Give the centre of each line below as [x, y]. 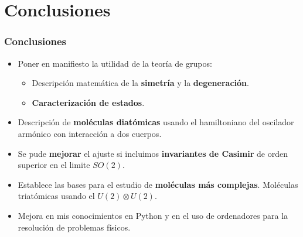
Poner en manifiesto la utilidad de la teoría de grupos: [115, 63]
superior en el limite [54, 165]
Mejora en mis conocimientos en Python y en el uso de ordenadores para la [153, 215]
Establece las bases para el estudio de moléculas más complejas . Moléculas [158, 184]
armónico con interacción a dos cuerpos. [90, 133]
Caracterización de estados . [88, 102]
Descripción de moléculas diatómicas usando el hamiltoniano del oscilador [156, 122]
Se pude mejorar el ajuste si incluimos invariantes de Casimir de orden [153, 153]
